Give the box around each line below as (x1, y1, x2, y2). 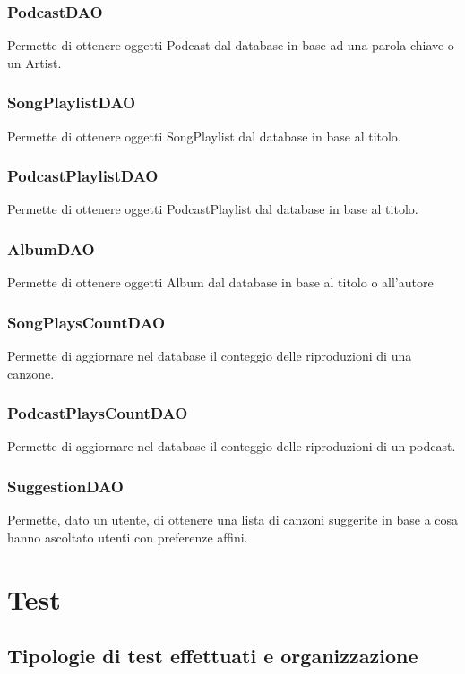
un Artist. (7, 53, 62, 72)
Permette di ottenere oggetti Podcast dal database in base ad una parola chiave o (7, 36, 454, 55)
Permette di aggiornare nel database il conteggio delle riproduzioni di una (7, 346, 412, 365)
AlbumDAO (7, 237, 95, 260)
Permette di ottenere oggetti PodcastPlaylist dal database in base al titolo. (7, 200, 418, 218)
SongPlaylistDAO (7, 91, 136, 114)
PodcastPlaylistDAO (7, 165, 159, 187)
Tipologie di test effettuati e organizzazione (7, 642, 418, 670)
